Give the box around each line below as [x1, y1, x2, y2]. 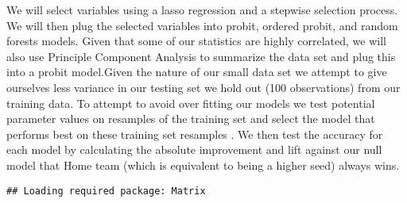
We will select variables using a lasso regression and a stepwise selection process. [6, 2, 398, 17]
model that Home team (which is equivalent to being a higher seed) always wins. [6, 156, 400, 173]
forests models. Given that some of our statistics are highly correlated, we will [6, 33, 386, 49]
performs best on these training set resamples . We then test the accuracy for [6, 125, 383, 142]
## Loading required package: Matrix [6, 185, 206, 197]
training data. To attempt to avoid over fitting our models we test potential [6, 94, 375, 111]
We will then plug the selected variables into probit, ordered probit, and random [6, 17, 398, 33]
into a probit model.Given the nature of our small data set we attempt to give [6, 63, 387, 80]
